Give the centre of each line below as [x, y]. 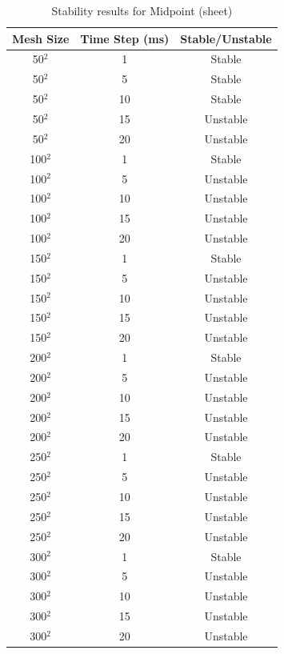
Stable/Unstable [226, 38]
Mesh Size [41, 38]
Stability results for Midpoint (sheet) [142, 10]
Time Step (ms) [125, 38]
